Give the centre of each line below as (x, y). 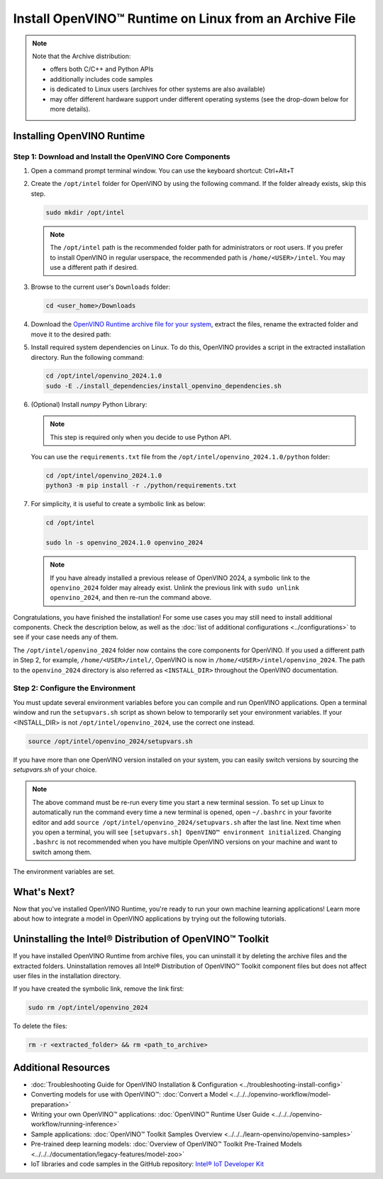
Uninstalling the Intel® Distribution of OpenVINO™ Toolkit (141, 939)
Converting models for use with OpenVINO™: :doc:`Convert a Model (129, 1095)
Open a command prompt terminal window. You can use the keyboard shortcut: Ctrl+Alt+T (162, 171)
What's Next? (44, 892)
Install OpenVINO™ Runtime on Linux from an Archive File (184, 18)
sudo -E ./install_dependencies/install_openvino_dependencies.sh (163, 386)
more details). (70, 109)
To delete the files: (40, 1026)
